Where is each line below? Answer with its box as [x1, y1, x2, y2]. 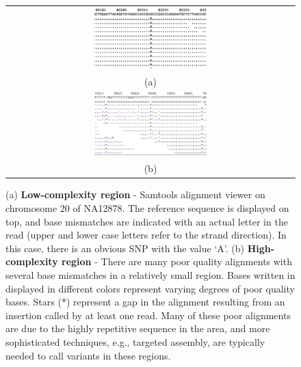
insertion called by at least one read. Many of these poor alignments [5, 308, 291, 322]
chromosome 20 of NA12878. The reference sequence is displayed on [5, 200, 289, 215]
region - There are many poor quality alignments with [62, 254, 292, 269]
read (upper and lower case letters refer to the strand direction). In [5, 228, 287, 242]
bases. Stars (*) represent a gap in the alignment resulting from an [5, 295, 285, 309]
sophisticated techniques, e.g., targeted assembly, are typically [5, 334, 265, 349]
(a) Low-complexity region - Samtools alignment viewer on [5, 187, 265, 202]
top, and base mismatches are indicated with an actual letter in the [5, 214, 288, 228]
